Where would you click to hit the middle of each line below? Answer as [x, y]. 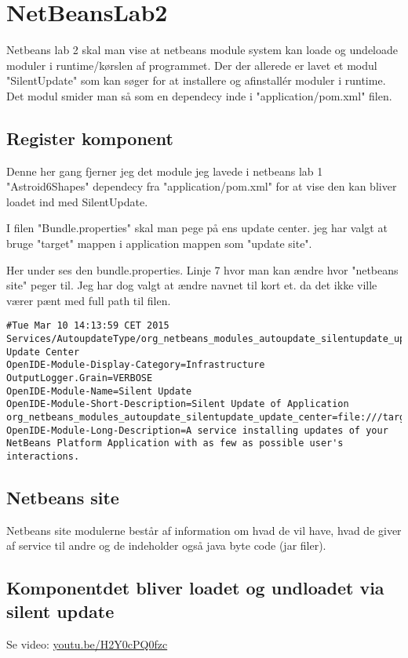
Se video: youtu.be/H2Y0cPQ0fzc [87, 643]
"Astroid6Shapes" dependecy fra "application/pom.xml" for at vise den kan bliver [202, 186]
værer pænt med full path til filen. [89, 300]
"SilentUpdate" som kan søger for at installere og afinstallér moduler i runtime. [196, 80]
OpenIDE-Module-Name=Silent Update [99, 391]
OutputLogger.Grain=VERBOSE [80, 378]
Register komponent [90, 138]
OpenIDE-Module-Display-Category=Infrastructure [136, 365]
